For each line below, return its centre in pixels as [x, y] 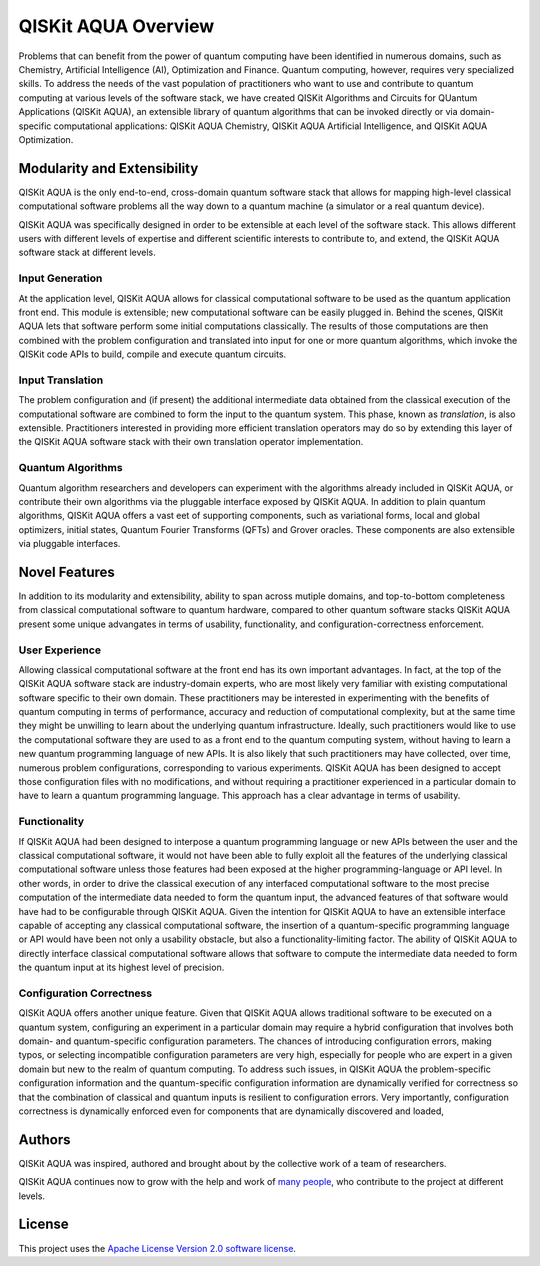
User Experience [60, 650]
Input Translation [61, 380]
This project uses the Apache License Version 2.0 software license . [157, 1248]
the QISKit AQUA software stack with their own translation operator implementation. [191, 442]
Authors [44, 1139]
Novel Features [66, 571]
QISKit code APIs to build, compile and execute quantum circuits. [152, 354]
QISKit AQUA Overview [116, 26]
